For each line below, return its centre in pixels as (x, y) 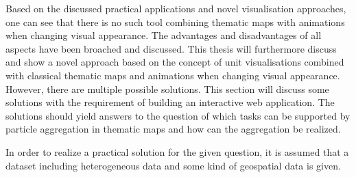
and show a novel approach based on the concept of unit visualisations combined (175, 62)
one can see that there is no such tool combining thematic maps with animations (175, 22)
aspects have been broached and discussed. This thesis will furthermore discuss (171, 48)
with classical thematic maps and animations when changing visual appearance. (173, 75)
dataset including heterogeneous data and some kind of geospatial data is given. (173, 165)
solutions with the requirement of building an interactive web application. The (170, 102)
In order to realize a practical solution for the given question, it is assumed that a (177, 151)
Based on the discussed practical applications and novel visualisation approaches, (176, 8)
